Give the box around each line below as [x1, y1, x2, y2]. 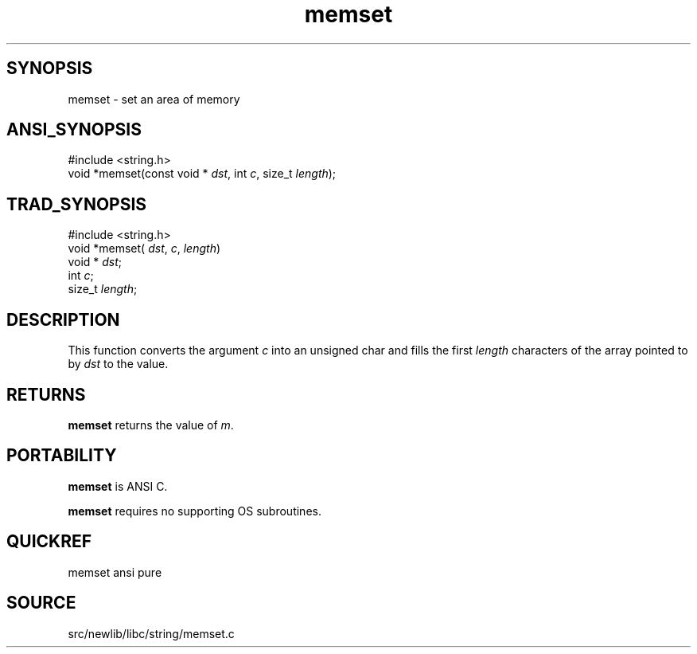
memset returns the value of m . [68, 417, 234, 432]
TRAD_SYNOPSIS [6, 194, 147, 214]
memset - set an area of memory [68, 92, 240, 106]
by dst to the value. [68, 357, 169, 371]
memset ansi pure [68, 565, 162, 579]
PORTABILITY [6, 445, 117, 466]
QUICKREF [6, 531, 92, 552]
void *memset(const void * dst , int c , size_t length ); [68, 166, 337, 181]
